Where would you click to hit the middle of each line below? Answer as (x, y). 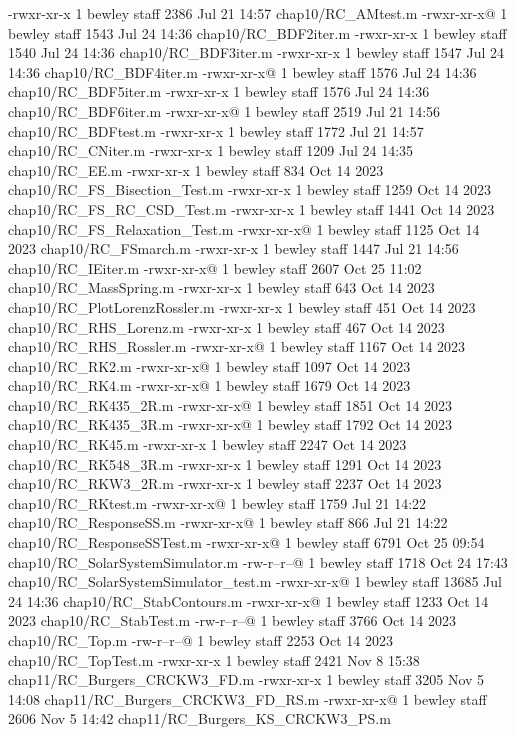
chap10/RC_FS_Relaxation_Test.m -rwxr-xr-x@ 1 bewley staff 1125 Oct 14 (244, 228)
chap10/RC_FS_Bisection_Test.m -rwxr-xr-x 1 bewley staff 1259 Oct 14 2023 (250, 189)
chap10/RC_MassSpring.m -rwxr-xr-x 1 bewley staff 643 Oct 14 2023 (221, 287)
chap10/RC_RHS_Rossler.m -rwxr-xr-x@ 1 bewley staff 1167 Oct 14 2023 (237, 346)
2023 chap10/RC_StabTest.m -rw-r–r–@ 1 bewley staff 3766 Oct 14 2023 (232, 620)
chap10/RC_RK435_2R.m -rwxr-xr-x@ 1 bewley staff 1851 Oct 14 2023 (230, 404)
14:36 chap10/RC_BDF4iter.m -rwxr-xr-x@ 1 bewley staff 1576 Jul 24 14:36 (242, 71)
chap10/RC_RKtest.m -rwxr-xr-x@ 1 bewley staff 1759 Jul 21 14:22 (217, 502)
